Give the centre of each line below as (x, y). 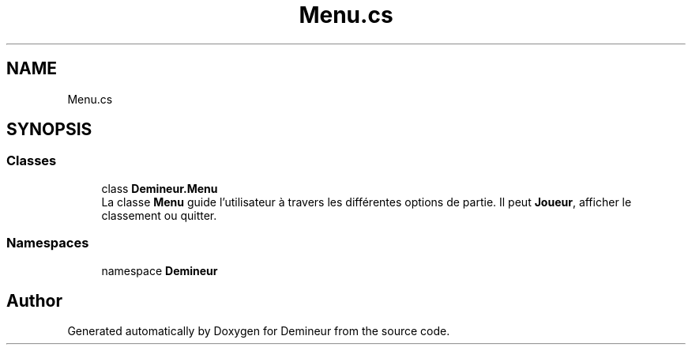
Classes (32, 161)
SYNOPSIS (49, 130)
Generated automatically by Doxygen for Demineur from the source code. (259, 331)
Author (34, 300)
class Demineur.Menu (160, 188)
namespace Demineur (160, 270)
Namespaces (48, 243)
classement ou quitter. (159, 215)
